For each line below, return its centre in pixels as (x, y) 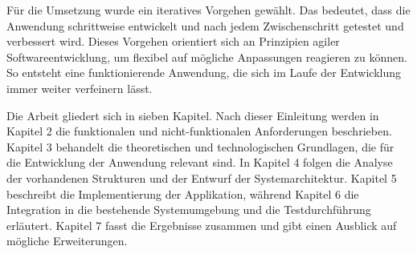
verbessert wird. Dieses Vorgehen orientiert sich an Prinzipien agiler (173, 41)
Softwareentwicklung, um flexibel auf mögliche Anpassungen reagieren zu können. (207, 56)
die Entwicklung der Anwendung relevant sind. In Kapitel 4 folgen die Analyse (200, 162)
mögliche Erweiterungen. (67, 241)
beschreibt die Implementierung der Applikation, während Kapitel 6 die (183, 194)
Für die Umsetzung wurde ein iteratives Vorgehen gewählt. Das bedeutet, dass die (208, 10)
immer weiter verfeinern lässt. (80, 88)
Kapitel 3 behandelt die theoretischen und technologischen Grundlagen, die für (200, 146)
